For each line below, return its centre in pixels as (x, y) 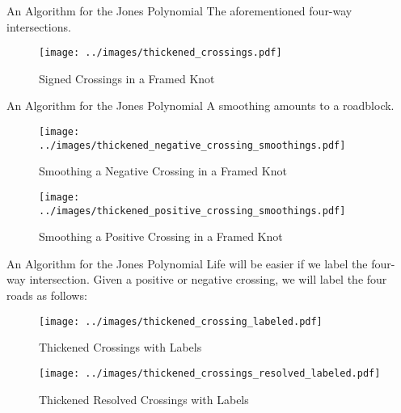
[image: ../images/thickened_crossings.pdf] (160, 53)
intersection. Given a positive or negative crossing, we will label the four (208, 279)
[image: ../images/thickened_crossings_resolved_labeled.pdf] (210, 373)
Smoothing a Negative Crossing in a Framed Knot (163, 171)
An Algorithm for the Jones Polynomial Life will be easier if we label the (187, 263)
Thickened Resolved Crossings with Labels (144, 399)
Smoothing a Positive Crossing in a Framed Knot (161, 236)
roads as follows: (47, 295)
